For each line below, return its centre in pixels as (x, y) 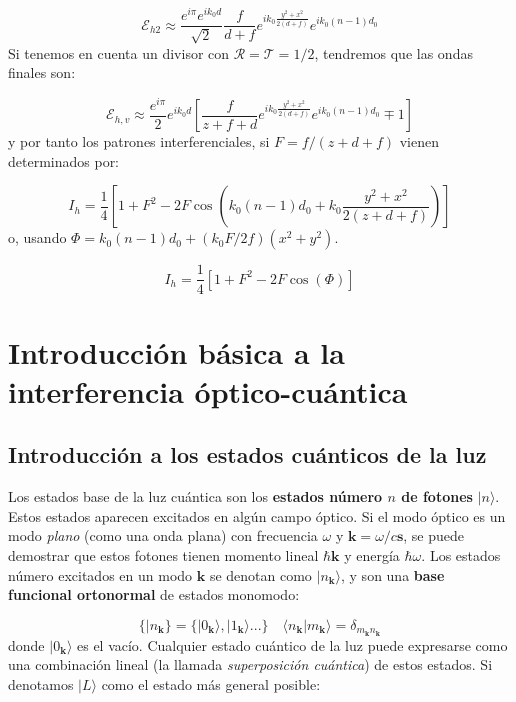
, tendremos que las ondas (393, 52)
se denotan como (260, 574)
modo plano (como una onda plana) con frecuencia (163, 535)
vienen (419, 141)
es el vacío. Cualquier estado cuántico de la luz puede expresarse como (292, 644)
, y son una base (393, 574)
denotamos (41, 683)
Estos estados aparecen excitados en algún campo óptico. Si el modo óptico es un (257, 515)
